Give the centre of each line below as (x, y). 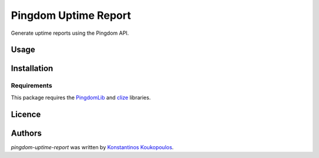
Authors (26, 133)
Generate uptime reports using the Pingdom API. (70, 33)
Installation (32, 69)
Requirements (32, 85)
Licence (26, 114)
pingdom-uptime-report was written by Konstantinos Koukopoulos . (92, 147)
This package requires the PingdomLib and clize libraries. (81, 97)
